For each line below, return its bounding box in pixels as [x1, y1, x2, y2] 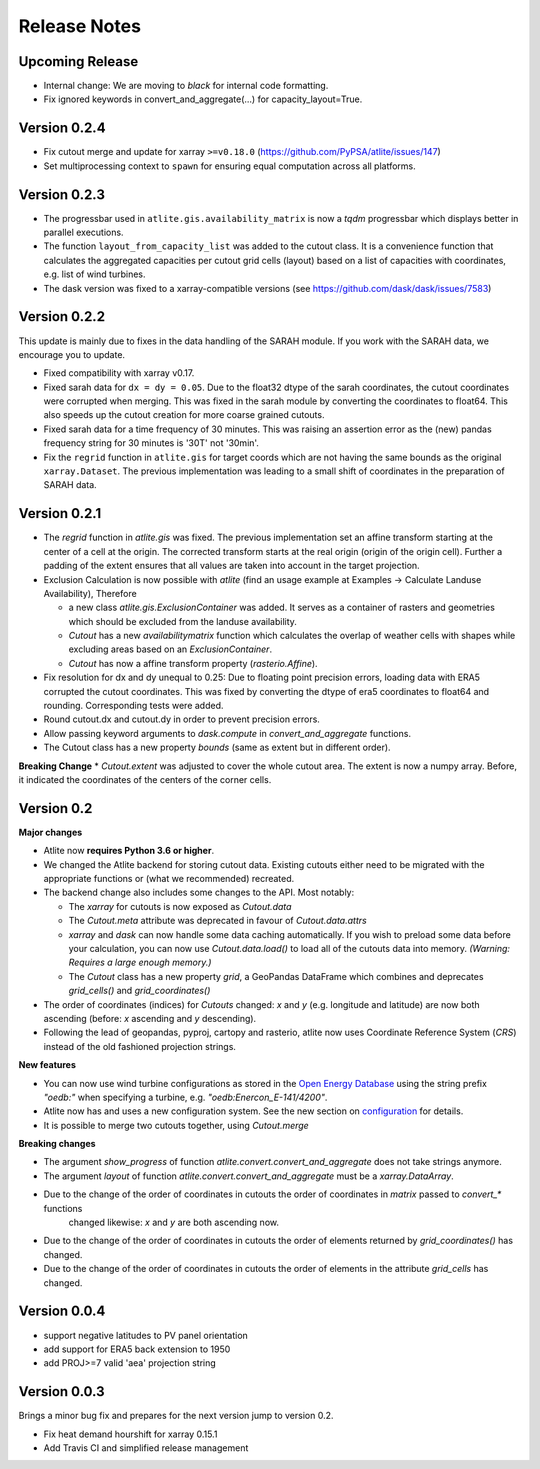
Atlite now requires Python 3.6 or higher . [43, 845, 215, 857]
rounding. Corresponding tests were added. [43, 700, 224, 712]
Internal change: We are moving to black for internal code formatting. [43, 80, 329, 92]
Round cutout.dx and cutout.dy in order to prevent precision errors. [43, 713, 320, 725]
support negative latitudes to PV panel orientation [43, 1329, 249, 1341]
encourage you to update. [18, 348, 125, 360]
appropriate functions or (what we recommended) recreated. [43, 873, 295, 885]
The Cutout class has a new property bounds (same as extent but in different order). [43, 741, 391, 754]
